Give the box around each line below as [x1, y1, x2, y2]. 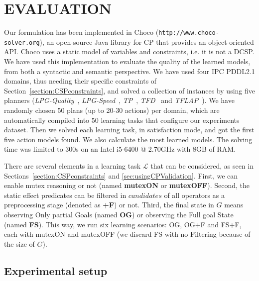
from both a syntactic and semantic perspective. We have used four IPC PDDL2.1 [4, 66, 255, 76]
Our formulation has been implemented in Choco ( [4, 27, 159, 37]
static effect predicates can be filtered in [4, 189, 127, 200]
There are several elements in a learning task [4, 160, 141, 171]
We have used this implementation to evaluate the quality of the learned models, [4, 56, 251, 67]
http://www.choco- [158, 29, 219, 37]
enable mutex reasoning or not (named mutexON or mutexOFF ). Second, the [4, 180, 250, 190]
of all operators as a [164, 189, 225, 200]
